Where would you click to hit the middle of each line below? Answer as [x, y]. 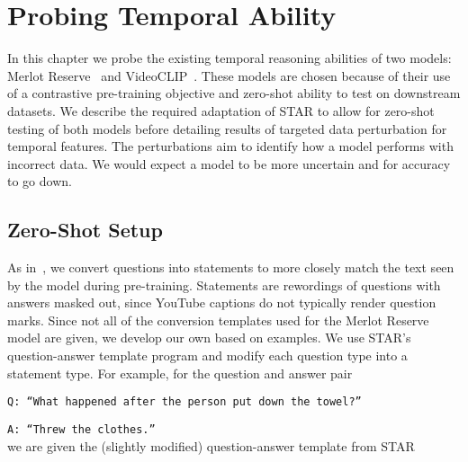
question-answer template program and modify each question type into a [207, 355]
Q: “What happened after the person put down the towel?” [184, 402]
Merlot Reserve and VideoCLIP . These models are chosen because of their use [229, 75]
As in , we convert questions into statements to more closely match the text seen [231, 267]
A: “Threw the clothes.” [81, 429]
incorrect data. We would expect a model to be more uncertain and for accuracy [229, 163]
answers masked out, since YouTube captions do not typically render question [222, 302]
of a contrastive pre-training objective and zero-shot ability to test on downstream [234, 93]
